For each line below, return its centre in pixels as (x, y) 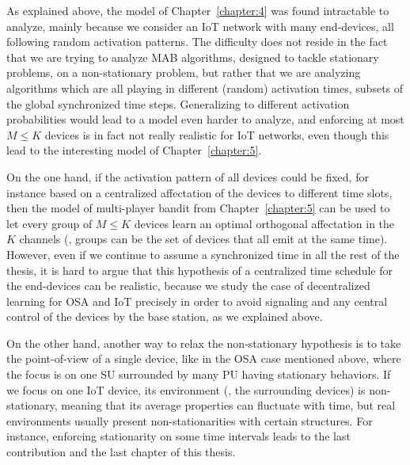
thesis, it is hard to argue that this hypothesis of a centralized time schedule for (199, 270)
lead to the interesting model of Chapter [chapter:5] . (134, 150)
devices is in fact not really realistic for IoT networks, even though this (217, 134)
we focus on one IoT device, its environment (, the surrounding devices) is (186, 389)
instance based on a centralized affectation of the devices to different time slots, (199, 192)
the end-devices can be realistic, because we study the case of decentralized (188, 286)
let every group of (49, 223)
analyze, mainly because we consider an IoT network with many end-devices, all (200, 26)
